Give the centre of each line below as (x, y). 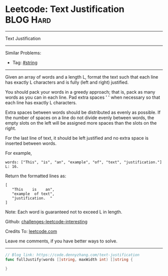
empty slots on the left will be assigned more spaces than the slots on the (81, 123)
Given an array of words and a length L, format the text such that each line (82, 77)
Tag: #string (25, 62)
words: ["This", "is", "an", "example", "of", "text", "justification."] (84, 162)
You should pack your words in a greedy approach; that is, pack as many (80, 92)
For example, (19, 153)
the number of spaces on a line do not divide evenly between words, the (80, 117)
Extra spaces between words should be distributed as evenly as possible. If (83, 112)
